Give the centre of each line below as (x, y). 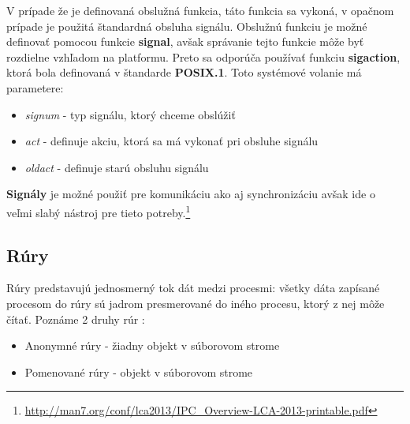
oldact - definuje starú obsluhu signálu (117, 167)
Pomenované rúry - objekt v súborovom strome (139, 371)
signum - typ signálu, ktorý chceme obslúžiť (130, 114)
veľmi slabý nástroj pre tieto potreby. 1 (99, 211)
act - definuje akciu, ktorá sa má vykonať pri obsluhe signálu (171, 141)
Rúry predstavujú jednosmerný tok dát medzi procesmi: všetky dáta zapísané (193, 288)
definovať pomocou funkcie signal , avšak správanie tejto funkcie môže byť (185, 41)
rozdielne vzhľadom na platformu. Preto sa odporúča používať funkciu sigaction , (203, 56)
